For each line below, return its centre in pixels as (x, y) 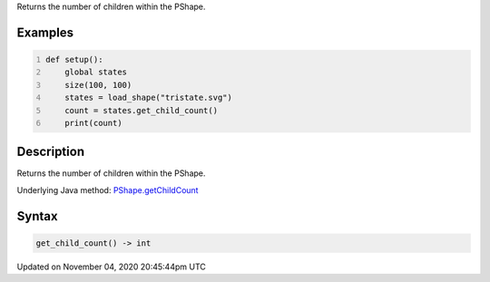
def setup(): (74, 59)
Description (51, 152)
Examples (45, 32)
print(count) (93, 123)
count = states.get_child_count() (141, 110)
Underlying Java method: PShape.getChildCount (108, 190)
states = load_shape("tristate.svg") (149, 98)
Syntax (37, 216)
